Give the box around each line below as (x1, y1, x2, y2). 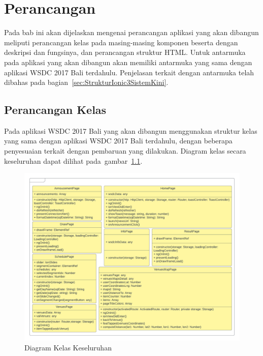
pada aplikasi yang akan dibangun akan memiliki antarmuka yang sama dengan (4, 56, 252, 67)
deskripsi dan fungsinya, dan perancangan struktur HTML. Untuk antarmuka (4, 47, 246, 57)
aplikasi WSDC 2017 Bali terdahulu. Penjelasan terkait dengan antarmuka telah (4, 67, 254, 77)
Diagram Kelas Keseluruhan (24, 342, 112, 353)
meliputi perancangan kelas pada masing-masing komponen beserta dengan (4, 37, 238, 47)
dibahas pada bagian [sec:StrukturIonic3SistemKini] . (4, 77, 169, 87)
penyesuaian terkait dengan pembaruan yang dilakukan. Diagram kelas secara (4, 145, 246, 156)
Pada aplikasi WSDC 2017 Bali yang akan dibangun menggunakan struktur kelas (4, 125, 257, 136)
